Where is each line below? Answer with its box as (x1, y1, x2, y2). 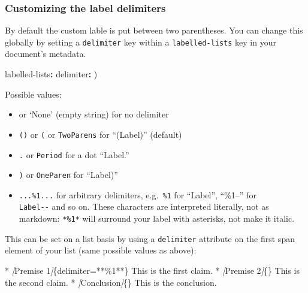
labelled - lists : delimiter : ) (5, 68, 98, 80)
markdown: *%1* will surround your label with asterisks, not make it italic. (19, 212, 295, 225)
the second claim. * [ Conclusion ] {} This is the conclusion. (5, 276, 217, 288)
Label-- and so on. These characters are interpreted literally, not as (19, 200, 269, 213)
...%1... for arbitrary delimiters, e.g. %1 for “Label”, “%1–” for (19, 188, 256, 201)
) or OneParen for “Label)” (19, 168, 118, 181)
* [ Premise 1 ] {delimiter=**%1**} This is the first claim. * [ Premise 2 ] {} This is (5, 264, 300, 277)
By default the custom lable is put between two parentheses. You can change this (5, 24, 303, 37)
